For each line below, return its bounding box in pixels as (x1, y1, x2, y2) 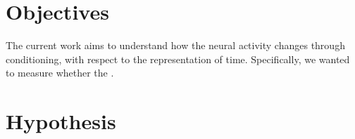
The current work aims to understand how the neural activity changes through (6, 38, 345, 53)
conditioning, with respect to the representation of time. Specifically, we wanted (6, 51, 350, 66)
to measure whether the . (6, 65, 114, 80)
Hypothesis (6, 107, 116, 135)
